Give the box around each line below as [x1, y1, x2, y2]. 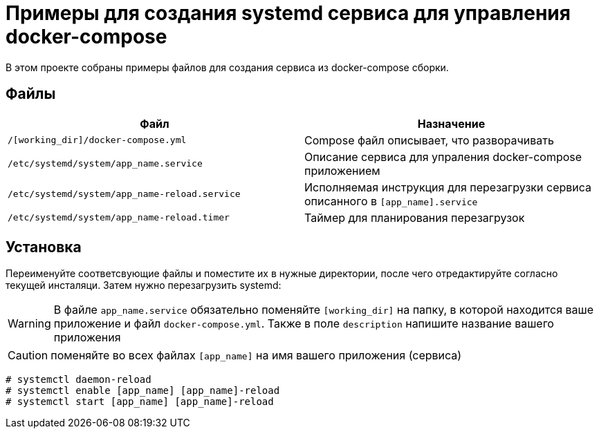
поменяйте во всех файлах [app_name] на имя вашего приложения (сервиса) [50, 348, 462, 363]
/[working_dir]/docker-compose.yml [8, 135, 187, 146]
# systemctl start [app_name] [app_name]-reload [6, 396, 274, 408]
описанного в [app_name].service [304, 194, 478, 208]
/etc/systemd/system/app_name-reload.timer [8, 212, 230, 223]
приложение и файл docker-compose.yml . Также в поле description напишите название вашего [53, 317, 554, 331]
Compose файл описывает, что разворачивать [304, 133, 554, 147]
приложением [304, 163, 380, 178]
